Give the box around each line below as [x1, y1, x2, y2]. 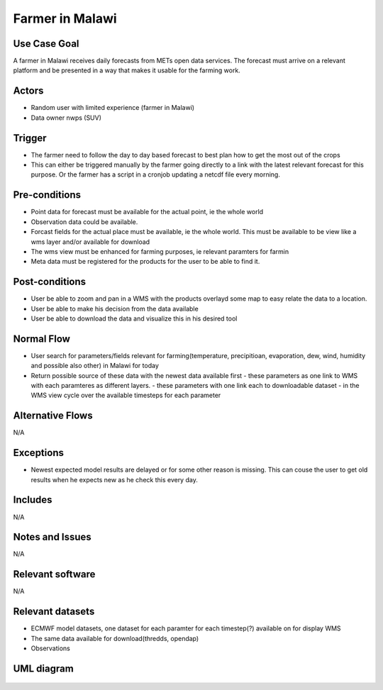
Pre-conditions [13, 189, 82, 201]
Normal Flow [13, 333, 71, 345]
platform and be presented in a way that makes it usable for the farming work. [13, 66, 240, 74]
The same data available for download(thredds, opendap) [30, 634, 199, 642]
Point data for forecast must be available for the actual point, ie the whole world [30, 208, 264, 216]
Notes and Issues [13, 531, 91, 543]
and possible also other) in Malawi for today [30, 362, 159, 370]
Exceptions [13, 447, 64, 459]
